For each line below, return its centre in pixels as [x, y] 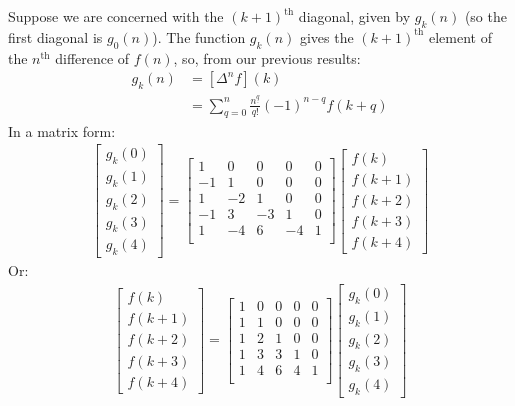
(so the [485, 16]
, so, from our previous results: [267, 57]
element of [460, 36]
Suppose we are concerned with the [116, 16]
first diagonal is [55, 36]
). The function [199, 36]
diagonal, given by [354, 16]
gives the [326, 36]
